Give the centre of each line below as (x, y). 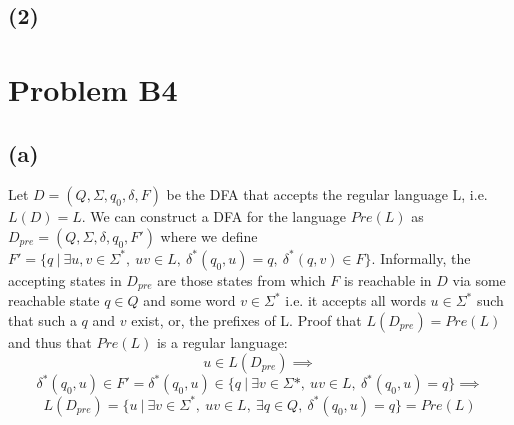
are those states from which (241, 279)
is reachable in (387, 279)
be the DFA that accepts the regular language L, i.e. (327, 194)
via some (479, 279)
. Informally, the (421, 257)
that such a (42, 320)
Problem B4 (93, 88)
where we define (209, 235)
